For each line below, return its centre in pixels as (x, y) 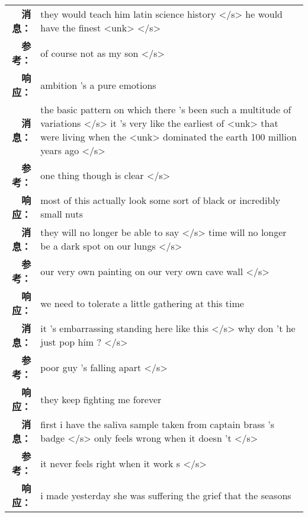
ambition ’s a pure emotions (98, 85)
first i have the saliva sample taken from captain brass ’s (158, 424)
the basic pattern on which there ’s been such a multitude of (166, 109)
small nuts (62, 214)
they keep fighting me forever (101, 399)
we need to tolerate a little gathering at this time (142, 303)
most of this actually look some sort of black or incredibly (161, 200)
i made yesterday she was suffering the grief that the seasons (166, 495)
